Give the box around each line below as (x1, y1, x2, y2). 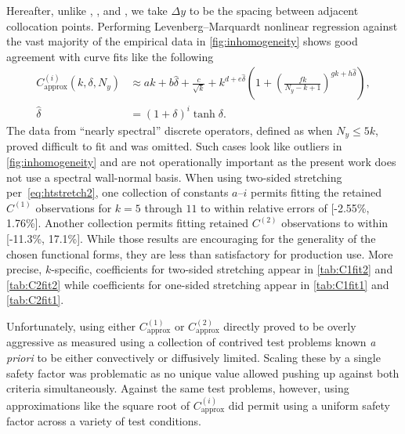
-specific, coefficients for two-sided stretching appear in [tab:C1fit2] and (51, 261, 393, 277)
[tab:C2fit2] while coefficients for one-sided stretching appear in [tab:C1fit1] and (6, 276, 389, 292)
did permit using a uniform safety (228, 396, 390, 413)
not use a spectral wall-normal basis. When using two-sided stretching (6, 168, 342, 185)
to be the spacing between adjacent (189, 2, 359, 18)
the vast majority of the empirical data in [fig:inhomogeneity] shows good (6, 33, 358, 49)
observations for (35, 199, 112, 215)
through (144, 199, 183, 215)
